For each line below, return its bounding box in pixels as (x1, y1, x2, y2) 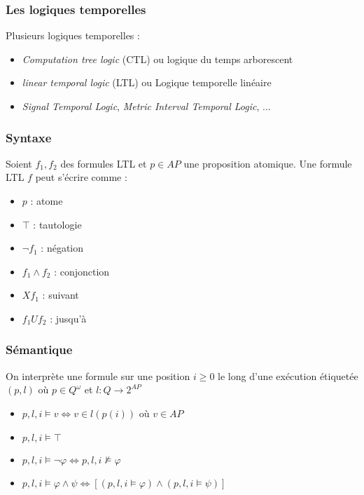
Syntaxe (6, 128, 52, 146)
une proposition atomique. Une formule (183, 156, 352, 170)
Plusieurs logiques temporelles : (6, 28, 140, 43)
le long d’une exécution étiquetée (218, 368, 358, 383)
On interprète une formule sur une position (6, 368, 190, 383)
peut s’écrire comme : (35, 170, 127, 184)
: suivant (42, 287, 79, 302)
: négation (41, 240, 84, 255)
